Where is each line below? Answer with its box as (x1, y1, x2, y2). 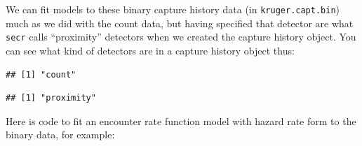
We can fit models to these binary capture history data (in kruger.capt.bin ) (6, 2, 340, 16)
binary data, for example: (6, 127, 115, 142)
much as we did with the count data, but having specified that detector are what (6, 15, 354, 30)
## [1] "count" (6, 69, 76, 80)
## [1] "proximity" (6, 93, 96, 103)
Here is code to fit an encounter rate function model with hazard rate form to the (6, 113, 356, 128)
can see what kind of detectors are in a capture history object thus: (6, 43, 295, 57)
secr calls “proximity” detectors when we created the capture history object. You (6, 29, 356, 44)
